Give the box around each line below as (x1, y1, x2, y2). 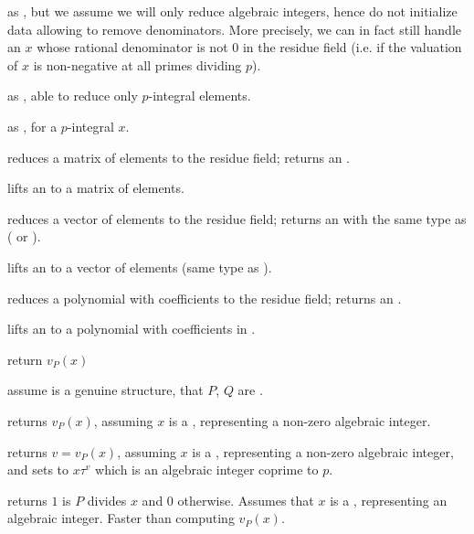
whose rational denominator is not (37, 37, 228, 57)
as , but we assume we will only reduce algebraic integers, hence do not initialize (7, 2, 458, 20)
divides (87, 490, 127, 509)
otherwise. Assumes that (177, 490, 314, 509)
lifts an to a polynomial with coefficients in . (7, 319, 256, 338)
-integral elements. (148, 86, 251, 105)
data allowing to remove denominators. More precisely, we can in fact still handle (7, 19, 461, 38)
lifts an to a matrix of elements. (7, 178, 184, 198)
